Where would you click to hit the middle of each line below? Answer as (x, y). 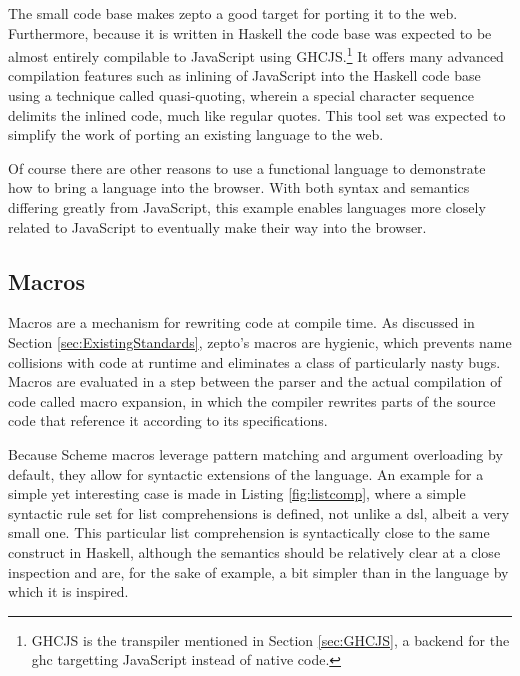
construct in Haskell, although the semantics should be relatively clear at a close (254, 551)
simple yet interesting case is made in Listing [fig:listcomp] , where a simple (237, 493)
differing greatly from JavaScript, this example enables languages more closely (247, 207)
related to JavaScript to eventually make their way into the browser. (217, 226)
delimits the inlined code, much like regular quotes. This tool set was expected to (257, 114)
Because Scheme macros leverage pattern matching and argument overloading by (255, 453)
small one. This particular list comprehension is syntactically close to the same (249, 532)
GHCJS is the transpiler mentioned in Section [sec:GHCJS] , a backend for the (270, 639)
